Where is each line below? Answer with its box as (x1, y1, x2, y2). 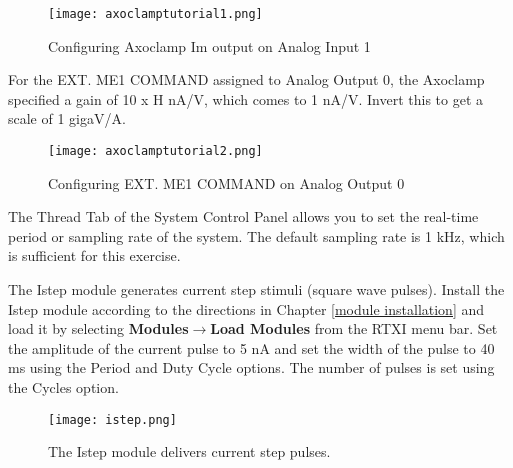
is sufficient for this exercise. (8, 245, 181, 266)
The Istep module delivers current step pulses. (48, 441, 331, 462)
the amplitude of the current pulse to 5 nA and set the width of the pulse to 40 (8, 337, 495, 358)
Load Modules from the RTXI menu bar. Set (210, 318, 498, 339)
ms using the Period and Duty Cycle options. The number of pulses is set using (8, 357, 495, 378)
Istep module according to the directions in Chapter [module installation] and (8, 298, 485, 319)
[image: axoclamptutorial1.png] (48, 7, 263, 21)
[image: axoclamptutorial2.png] (48, 144, 263, 159)
